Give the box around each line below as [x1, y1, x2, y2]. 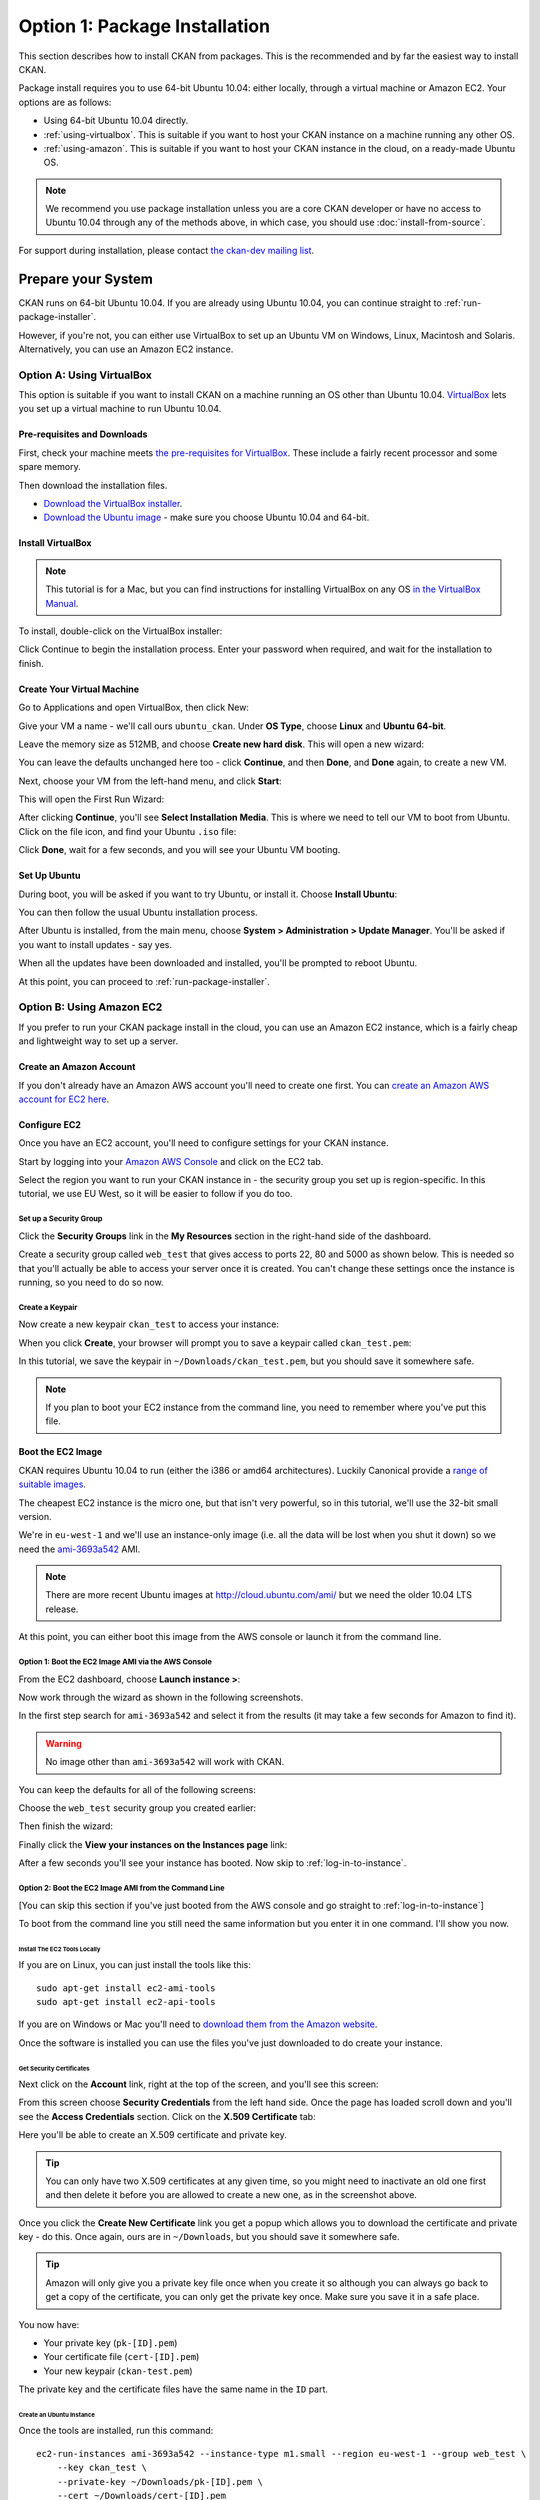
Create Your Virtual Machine [18, 683, 140, 695]
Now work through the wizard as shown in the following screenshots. [18, 1691, 304, 1704]
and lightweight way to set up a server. [18, 1035, 179, 1047]
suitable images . [18, 1478, 87, 1490]
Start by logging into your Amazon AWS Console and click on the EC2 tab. [18, 1155, 324, 1167]
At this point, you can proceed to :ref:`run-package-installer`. [18, 975, 270, 987]
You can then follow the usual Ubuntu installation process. [18, 906, 259, 919]
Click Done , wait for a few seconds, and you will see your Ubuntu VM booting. [18, 844, 341, 856]
